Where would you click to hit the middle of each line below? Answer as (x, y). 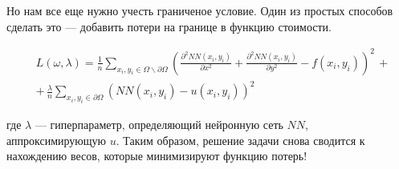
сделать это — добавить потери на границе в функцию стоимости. (169, 26)
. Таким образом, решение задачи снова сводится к (240, 140)
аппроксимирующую (57, 140)
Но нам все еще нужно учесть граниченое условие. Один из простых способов (200, 10)
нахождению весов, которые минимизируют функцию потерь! (157, 156)
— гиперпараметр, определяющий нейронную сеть (159, 124)
